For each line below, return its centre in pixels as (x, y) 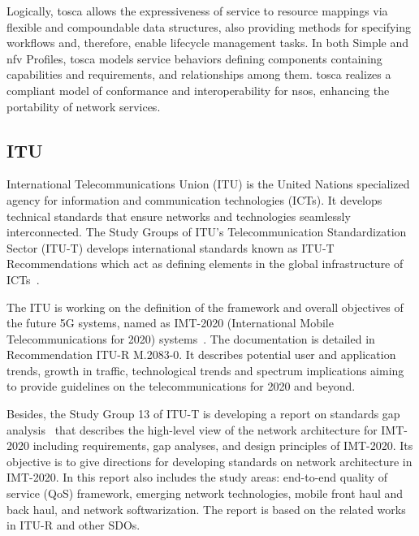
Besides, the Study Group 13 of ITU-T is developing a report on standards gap (203, 414)
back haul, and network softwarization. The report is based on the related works (206, 509)
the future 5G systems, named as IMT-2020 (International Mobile (170, 323)
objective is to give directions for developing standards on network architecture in (209, 461)
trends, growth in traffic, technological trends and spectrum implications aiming (205, 370)
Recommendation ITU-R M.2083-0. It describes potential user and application (201, 354)
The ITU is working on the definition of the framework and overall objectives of (205, 307)
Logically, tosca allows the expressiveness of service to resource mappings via (197, 11)
